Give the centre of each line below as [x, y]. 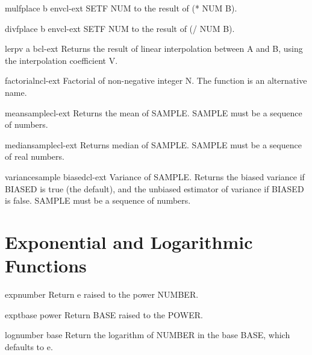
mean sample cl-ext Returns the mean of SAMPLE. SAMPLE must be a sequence [154, 112]
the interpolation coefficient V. [61, 60]
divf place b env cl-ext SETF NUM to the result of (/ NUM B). [120, 28]
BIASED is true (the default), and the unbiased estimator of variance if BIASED [154, 188]
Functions [46, 265]
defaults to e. [29, 346]
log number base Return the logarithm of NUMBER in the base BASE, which [148, 335]
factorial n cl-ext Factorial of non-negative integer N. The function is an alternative [156, 80]
